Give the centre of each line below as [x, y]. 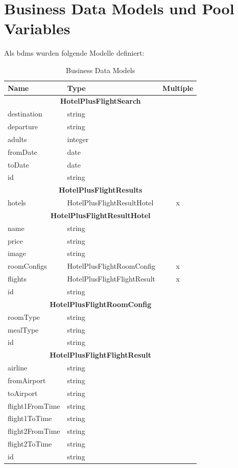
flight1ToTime [30, 418]
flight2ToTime [30, 444]
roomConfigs [27, 266]
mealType [23, 329]
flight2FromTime [34, 431]
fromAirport [27, 380]
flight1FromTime [34, 405]
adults [17, 139]
